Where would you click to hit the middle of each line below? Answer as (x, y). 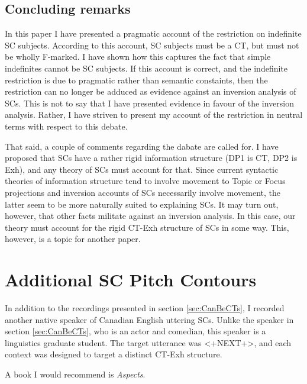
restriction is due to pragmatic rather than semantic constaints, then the (136, 80)
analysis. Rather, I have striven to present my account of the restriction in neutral (154, 114)
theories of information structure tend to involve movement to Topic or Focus (145, 181)
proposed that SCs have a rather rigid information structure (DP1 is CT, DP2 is (151, 158)
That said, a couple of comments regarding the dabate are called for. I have (142, 146)
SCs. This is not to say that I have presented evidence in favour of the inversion (149, 103)
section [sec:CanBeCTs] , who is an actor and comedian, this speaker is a (135, 331)
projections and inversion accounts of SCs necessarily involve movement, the (143, 192)
